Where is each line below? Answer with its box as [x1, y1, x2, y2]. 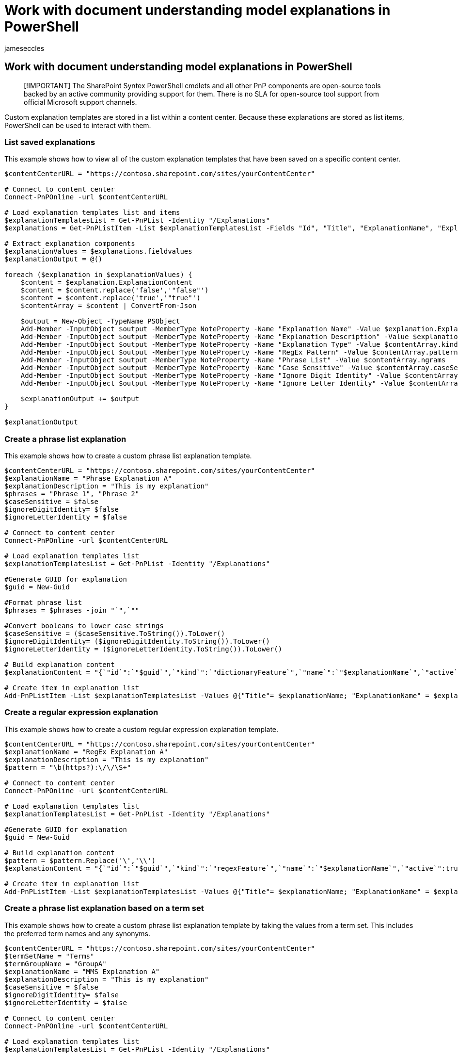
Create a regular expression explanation [4, 707, 158, 717]
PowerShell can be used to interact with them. [4, 121, 151, 130]
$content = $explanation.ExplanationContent [20, 278, 192, 287]
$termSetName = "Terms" [4, 952, 95, 960]
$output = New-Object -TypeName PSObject [20, 317, 180, 325]
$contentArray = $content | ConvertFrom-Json [20, 302, 197, 310]
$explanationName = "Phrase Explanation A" [4, 474, 172, 483]
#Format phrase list [4, 599, 82, 607]
